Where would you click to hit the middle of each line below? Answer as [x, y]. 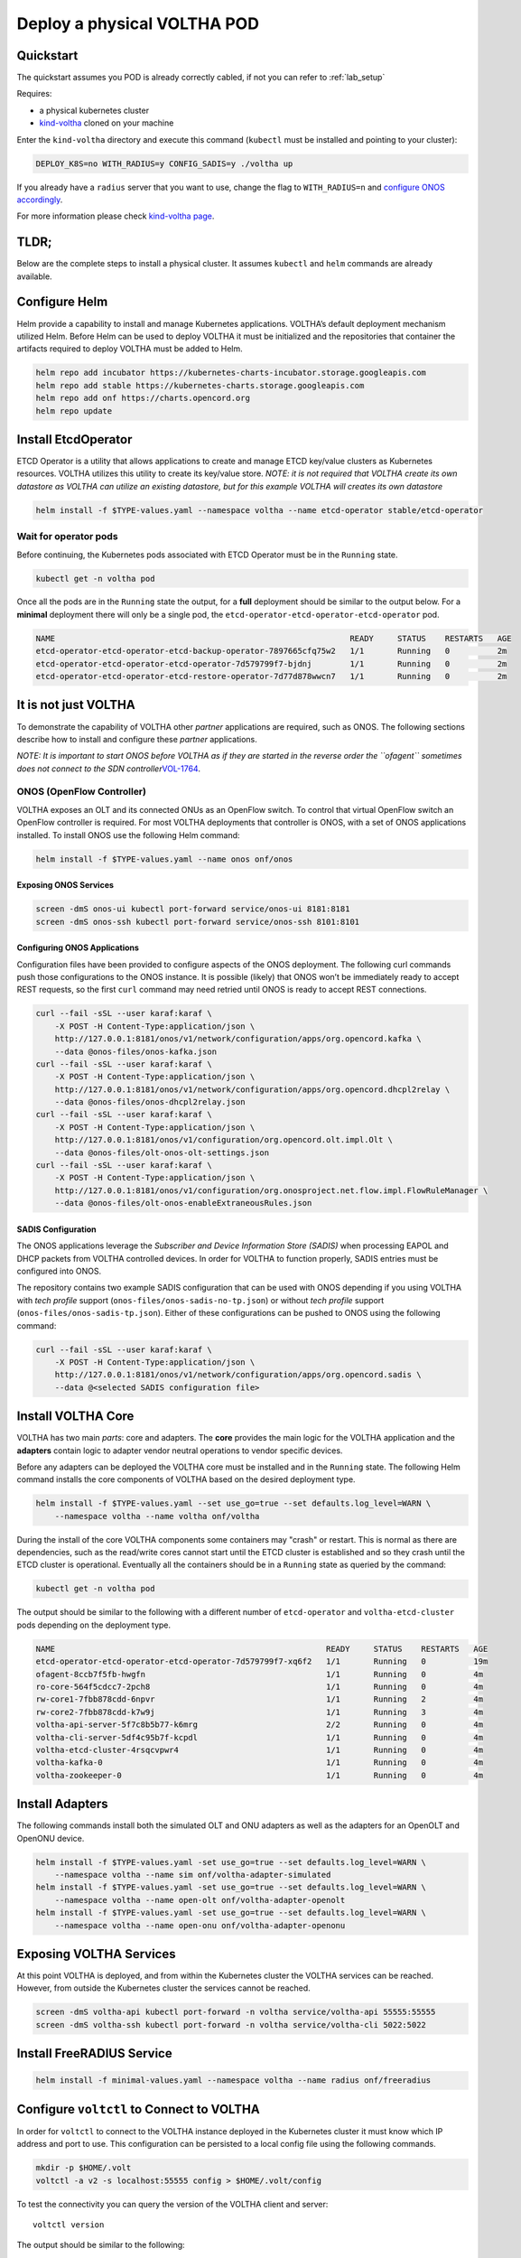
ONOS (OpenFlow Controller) [81, 792]
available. [35, 276]
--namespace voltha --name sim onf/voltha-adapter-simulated [193, 1875]
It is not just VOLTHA [76, 705]
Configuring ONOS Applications [78, 947]
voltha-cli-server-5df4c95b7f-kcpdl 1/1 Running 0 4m [259, 1737]
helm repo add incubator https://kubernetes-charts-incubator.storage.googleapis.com [231, 373]
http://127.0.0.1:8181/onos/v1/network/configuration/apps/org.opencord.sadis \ [238, 1375]
